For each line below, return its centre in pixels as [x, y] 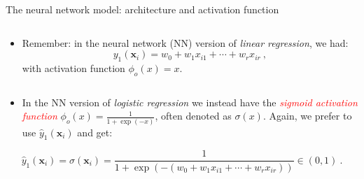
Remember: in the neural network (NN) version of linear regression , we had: [185, 42]
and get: [95, 132]
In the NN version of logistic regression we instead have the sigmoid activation [190, 102]
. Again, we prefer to [307, 116]
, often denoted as [193, 116]
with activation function [73, 67]
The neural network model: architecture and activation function [142, 9]
